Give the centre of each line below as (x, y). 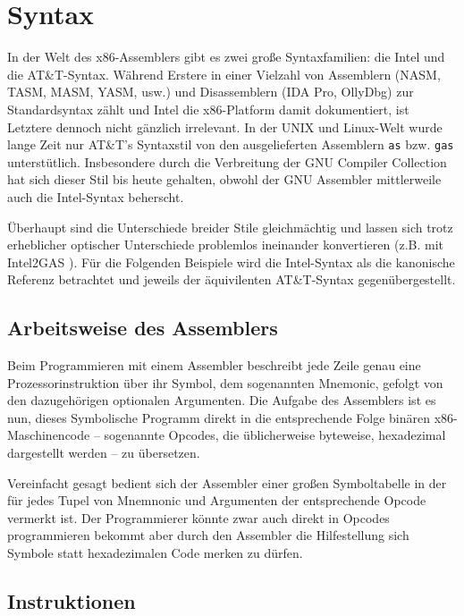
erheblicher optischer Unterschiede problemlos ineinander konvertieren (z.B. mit (226, 245)
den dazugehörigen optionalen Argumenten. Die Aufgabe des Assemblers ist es (222, 400)
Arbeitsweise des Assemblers (143, 328)
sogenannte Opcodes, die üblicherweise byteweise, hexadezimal (275, 435)
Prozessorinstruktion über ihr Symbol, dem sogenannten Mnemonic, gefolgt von (225, 382)
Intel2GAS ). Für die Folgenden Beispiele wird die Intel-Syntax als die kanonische (231, 262)
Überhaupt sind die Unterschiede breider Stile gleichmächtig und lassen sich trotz (230, 227)
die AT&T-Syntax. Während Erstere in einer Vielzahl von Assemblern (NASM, (224, 74)
